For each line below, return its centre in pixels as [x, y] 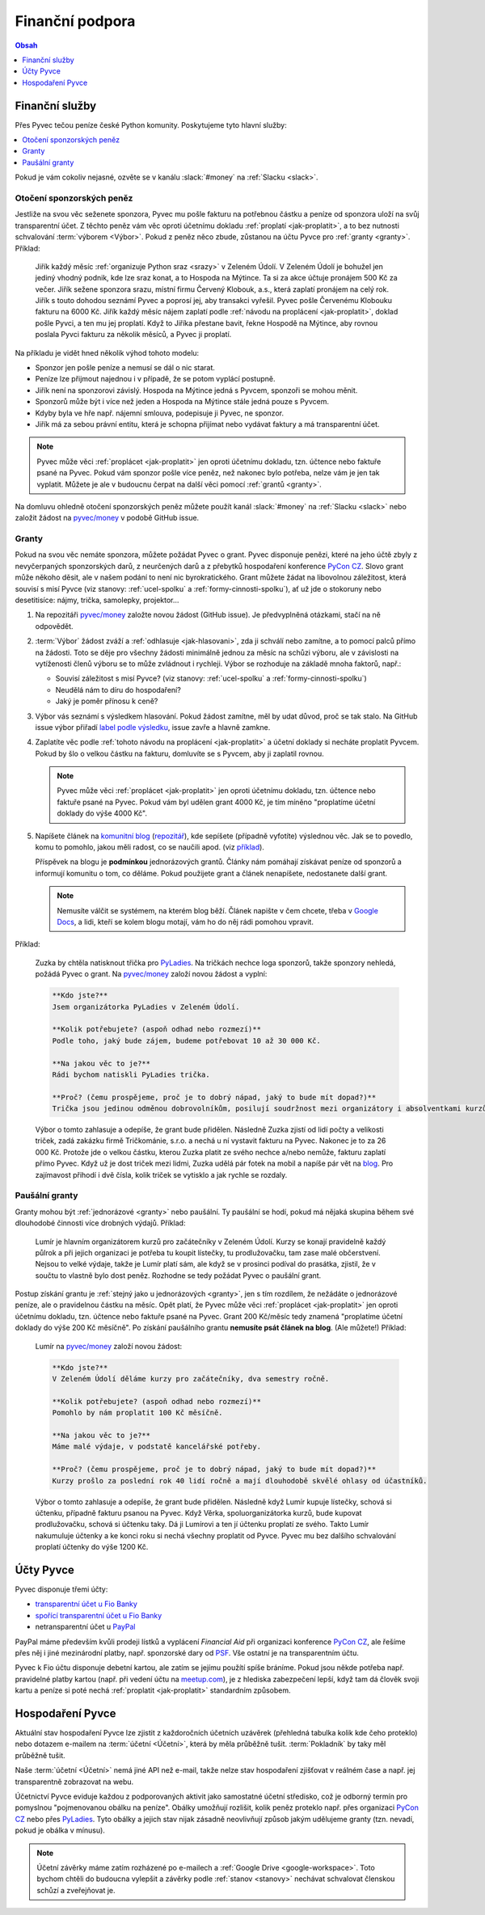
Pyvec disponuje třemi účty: [61, 1589]
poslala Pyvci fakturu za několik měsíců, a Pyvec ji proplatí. [133, 335]
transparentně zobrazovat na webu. [74, 1782]
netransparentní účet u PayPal [85, 1627]
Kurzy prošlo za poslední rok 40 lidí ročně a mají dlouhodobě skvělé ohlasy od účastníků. [240, 1481]
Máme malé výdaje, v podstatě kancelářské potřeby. [157, 1447]
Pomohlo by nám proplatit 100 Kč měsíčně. [137, 1413]
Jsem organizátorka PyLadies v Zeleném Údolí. [146, 1007]
